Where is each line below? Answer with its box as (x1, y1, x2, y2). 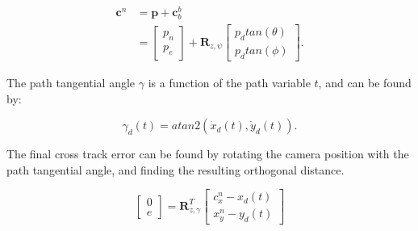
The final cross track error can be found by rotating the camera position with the (6, 145, 409, 162)
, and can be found (318, 73, 412, 90)
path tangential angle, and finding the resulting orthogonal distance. (6, 161, 345, 178)
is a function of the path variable (148, 73, 311, 90)
